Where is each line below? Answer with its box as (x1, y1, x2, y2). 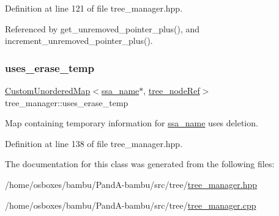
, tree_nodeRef (143, 84, 200, 96)
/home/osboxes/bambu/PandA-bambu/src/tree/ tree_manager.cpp (5, 198, 256, 211)
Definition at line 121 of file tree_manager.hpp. (5, 2, 183, 14)
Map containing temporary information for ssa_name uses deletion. (5, 117, 258, 129)
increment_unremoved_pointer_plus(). (5, 34, 153, 47)
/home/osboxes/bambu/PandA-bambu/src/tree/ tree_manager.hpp (5, 178, 258, 190)
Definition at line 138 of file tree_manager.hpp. (5, 137, 183, 149)
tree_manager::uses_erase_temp (5, 96, 128, 109)
